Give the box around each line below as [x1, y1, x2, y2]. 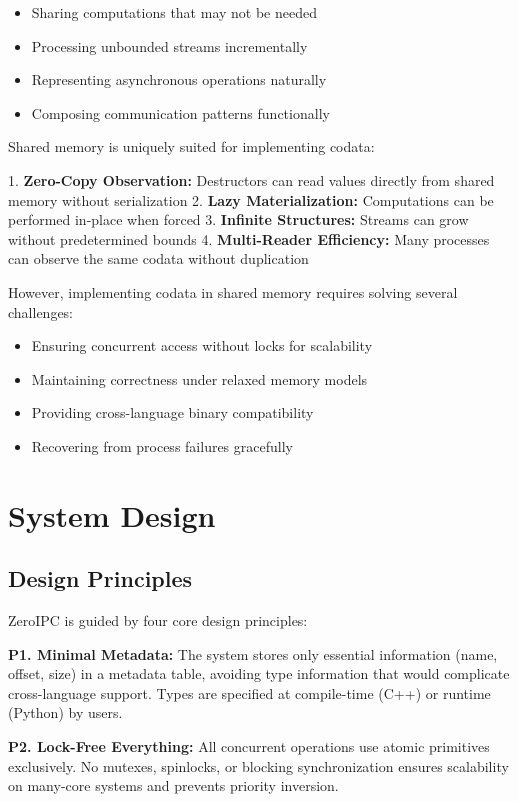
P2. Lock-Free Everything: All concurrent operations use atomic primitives [8, 736, 490, 757]
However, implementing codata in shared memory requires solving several [8, 281, 458, 302]
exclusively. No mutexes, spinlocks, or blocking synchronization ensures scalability [8, 755, 509, 776]
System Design [8, 494, 216, 535]
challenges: [8, 301, 74, 322]
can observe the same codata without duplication [8, 248, 309, 269]
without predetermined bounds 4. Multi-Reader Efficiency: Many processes [8, 228, 490, 249]
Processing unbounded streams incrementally [31, 35, 308, 56]
